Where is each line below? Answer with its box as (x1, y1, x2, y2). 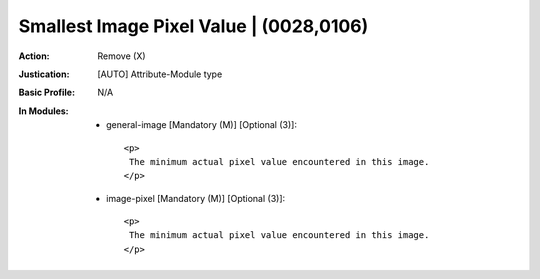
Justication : (18, 68, 70, 80)
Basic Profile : (18, 86, 75, 99)
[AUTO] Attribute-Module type (97, 68, 223, 80)
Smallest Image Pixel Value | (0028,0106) (18, 15, 369, 37)
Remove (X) (97, 50, 146, 62)
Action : (18, 50, 50, 62)
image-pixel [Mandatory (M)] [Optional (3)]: (106, 192, 286, 204)
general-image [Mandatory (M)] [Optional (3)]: (106, 119, 297, 131)
